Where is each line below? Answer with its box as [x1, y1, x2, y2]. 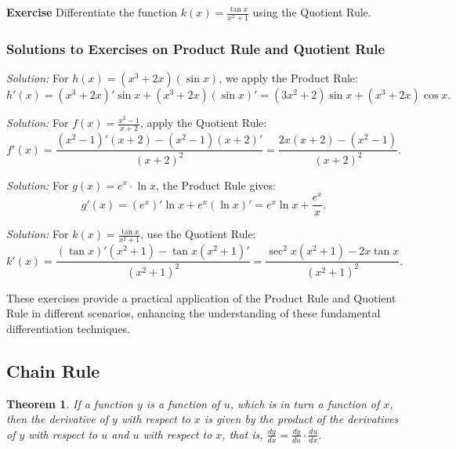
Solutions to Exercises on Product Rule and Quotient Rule [6, 39, 385, 59]
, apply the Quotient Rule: [139, 114, 267, 131]
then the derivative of [6, 411, 109, 427]
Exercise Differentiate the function [6, 4, 178, 20]
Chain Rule [6, 358, 100, 382]
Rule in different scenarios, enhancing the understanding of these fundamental [6, 305, 381, 321]
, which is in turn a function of [230, 395, 380, 411]
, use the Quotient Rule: [140, 226, 256, 242]
